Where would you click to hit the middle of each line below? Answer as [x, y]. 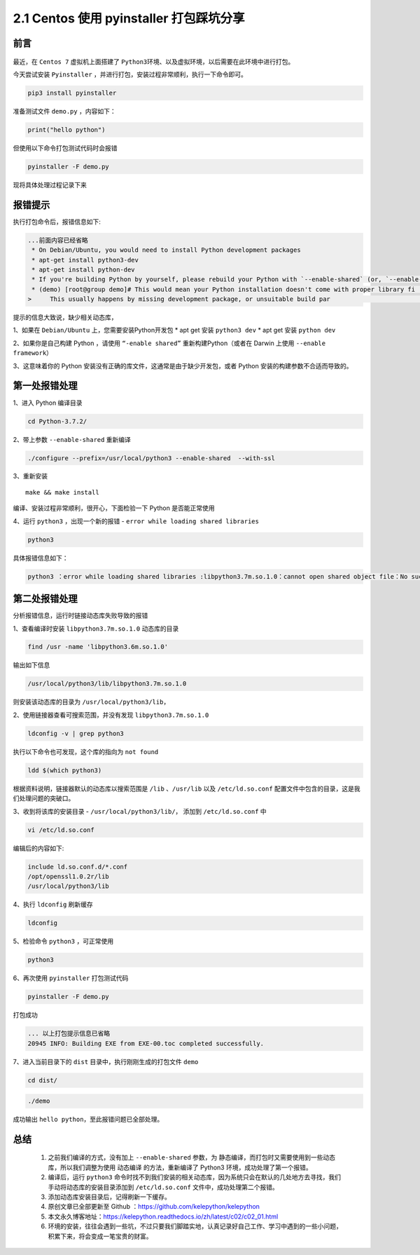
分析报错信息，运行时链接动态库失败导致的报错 [80, 616]
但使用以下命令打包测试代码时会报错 [65, 148]
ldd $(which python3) [65, 770]
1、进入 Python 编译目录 [48, 403]
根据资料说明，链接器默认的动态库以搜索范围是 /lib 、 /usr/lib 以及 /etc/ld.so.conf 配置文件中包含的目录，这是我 [187, 788]
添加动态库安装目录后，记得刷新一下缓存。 [109, 1197]
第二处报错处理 [45, 599]
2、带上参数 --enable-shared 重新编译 [72, 439]
